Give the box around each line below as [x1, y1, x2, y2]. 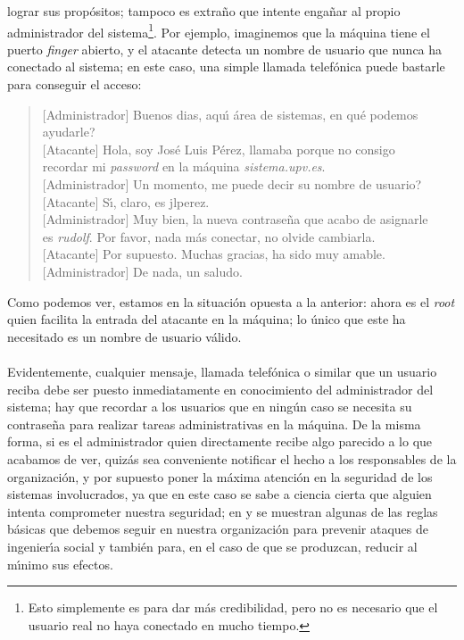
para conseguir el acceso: [7, 75, 142, 94]
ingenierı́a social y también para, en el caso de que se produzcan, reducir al [7, 536, 418, 555]
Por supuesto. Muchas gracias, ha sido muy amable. [103, 245, 385, 263]
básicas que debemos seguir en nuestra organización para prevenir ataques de [7, 519, 429, 538]
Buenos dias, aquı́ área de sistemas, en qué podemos [133, 104, 418, 123]
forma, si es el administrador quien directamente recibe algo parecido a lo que [7, 432, 433, 451]
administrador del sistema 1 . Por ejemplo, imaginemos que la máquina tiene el [7, 20, 430, 41]
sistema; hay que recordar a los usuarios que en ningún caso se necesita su [7, 397, 412, 416]
